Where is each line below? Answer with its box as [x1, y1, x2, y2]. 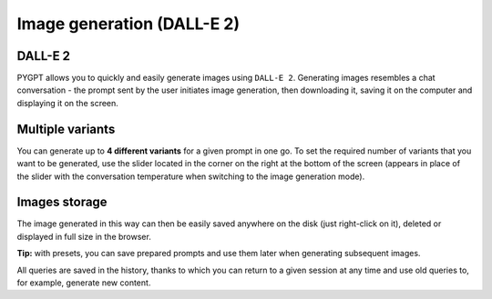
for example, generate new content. [16, 277, 151, 288]
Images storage [16, 194, 108, 210]
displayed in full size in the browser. [16, 231, 152, 242]
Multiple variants [16, 121, 116, 136]
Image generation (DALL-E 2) [16, 14, 241, 34]
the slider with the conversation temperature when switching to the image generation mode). [16, 171, 365, 182]
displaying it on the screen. [16, 97, 118, 108]
